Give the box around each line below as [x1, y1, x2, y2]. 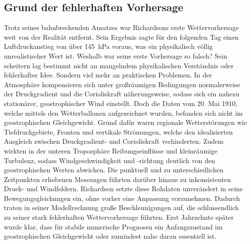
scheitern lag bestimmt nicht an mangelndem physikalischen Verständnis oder [4, 60, 234, 70]
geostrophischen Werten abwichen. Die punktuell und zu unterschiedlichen [4, 165, 224, 175]
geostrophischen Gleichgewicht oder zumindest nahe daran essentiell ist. [4, 231, 217, 241]
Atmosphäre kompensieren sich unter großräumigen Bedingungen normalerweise [4, 79, 240, 89]
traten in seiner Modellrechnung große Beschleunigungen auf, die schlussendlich [4, 202, 239, 213]
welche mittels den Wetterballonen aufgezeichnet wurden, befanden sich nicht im [4, 107, 243, 118]
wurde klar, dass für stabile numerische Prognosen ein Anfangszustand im [4, 221, 223, 231]
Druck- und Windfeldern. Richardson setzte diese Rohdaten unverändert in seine [4, 183, 243, 194]
